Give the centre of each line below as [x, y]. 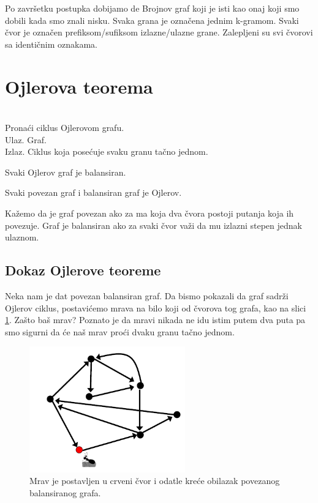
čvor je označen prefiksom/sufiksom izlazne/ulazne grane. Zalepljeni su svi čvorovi [159, 32]
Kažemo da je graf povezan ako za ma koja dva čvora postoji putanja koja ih [150, 213]
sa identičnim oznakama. [51, 44]
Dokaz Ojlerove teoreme [83, 270]
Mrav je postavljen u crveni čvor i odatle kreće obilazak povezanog [155, 481]
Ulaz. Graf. [26, 139]
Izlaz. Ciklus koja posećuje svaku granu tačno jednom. [107, 151]
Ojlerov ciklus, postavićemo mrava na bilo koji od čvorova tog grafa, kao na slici [156, 307]
